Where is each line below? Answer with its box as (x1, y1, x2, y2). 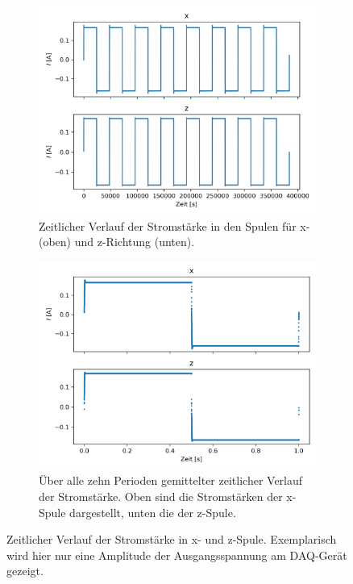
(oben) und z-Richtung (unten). (39, 233, 195, 250)
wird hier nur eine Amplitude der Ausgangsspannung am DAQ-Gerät (6, 546, 347, 563)
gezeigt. (6, 562, 44, 579)
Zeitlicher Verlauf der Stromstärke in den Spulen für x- (39, 217, 310, 234)
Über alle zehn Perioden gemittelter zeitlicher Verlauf (39, 472, 303, 489)
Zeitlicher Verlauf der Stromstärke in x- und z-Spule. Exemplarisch (6, 531, 337, 548)
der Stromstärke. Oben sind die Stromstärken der (39, 487, 283, 504)
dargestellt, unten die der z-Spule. (69, 503, 236, 520)
